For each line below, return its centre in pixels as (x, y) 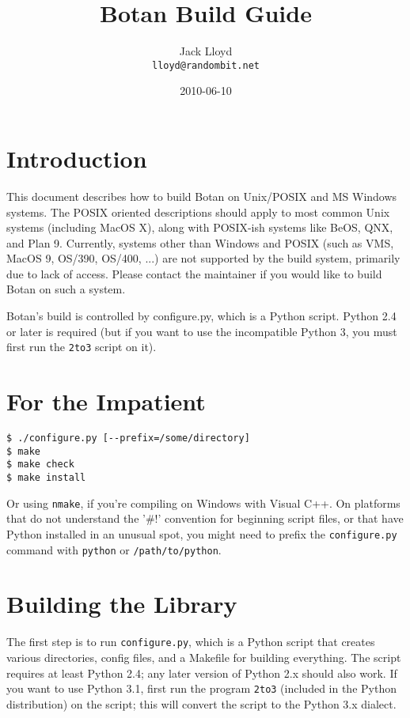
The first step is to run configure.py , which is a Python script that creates (191, 642)
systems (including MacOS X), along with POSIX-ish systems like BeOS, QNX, (200, 227)
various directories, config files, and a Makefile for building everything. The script (204, 657)
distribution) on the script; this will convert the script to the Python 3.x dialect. (201, 703)
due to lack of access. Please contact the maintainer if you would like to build (194, 273)
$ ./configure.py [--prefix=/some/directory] (128, 438)
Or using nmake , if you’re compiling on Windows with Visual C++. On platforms (203, 503)
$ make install (46, 478)
